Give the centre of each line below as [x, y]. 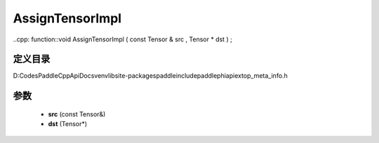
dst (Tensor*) [68, 124]
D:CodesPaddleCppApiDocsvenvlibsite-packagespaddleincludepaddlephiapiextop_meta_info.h [150, 76]
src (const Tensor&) [77, 114]
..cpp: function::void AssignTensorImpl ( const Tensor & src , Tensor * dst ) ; [123, 39]
